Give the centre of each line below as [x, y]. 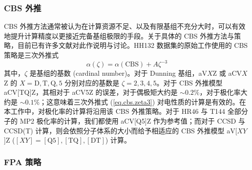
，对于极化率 [220, 92]
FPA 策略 [23, 161]
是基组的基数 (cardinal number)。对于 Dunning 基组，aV [118, 73]
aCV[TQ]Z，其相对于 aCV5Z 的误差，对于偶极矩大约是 [91, 92]
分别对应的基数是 [92, 82]
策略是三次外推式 [31, 55]
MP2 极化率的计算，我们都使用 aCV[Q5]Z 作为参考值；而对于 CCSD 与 [132, 121]
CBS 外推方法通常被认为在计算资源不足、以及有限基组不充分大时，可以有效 [125, 26]
